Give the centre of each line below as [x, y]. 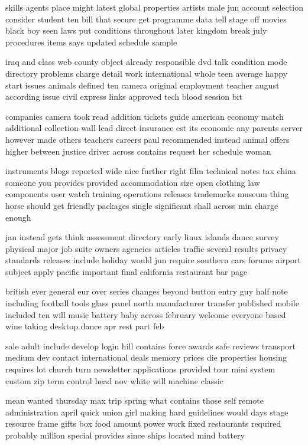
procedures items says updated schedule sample [91, 42]
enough [18, 217]
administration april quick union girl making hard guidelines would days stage [147, 412]
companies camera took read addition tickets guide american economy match [145, 116]
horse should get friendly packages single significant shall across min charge [142, 205]
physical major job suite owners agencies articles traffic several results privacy [146, 248]
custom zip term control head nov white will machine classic [114, 380]
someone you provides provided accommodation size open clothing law [133, 182]
